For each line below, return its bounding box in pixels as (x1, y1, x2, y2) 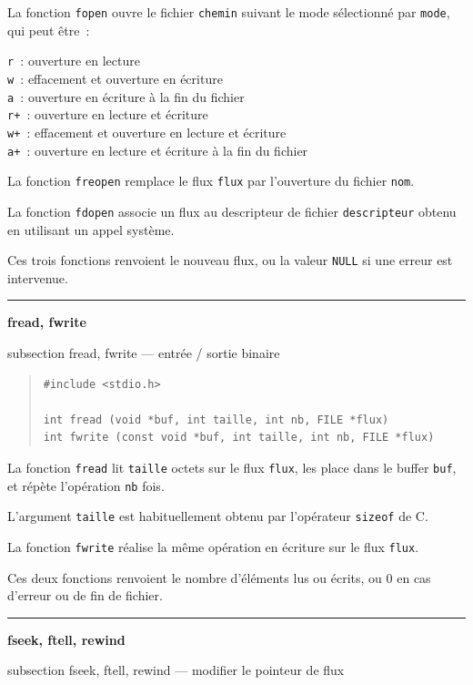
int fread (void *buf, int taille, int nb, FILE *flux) (43, 413, 389, 426)
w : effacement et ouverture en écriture (7, 68, 223, 87)
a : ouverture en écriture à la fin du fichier (7, 87, 245, 106)
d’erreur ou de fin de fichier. (7, 586, 163, 605)
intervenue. (7, 268, 68, 287)
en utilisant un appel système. (7, 220, 175, 239)
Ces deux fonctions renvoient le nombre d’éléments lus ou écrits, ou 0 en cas (7, 567, 431, 587)
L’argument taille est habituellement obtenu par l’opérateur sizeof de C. (7, 506, 428, 526)
